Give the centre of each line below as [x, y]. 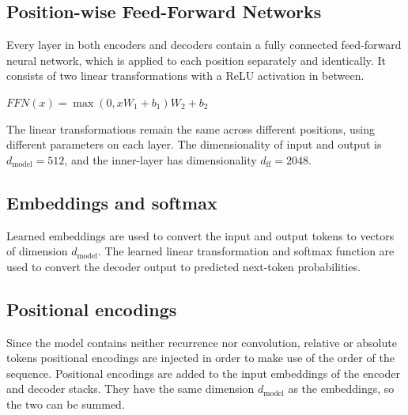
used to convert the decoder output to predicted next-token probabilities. [183, 266]
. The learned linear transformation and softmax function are [246, 251]
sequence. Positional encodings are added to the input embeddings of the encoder [203, 373]
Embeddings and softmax [112, 202]
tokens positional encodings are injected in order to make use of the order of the [200, 358]
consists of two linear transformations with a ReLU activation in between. [185, 75]
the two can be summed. [66, 404]
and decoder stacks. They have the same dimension [130, 389]
